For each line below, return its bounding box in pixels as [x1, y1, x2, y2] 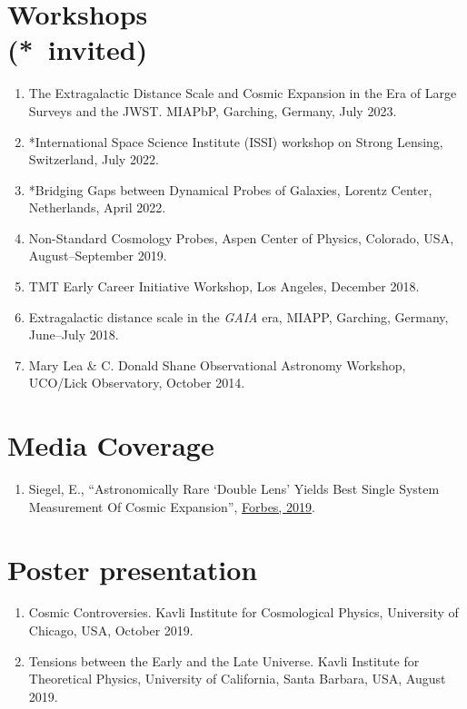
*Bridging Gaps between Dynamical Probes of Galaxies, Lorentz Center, [28, 180, 432, 199]
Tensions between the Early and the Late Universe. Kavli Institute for [28, 651, 420, 670]
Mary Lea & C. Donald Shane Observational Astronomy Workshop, [28, 355, 406, 374]
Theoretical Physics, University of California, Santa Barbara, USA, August [28, 669, 446, 688]
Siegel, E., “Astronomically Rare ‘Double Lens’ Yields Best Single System [28, 479, 440, 498]
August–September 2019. [28, 246, 167, 265]
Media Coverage [7, 427, 214, 464]
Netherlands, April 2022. [28, 198, 166, 217]
